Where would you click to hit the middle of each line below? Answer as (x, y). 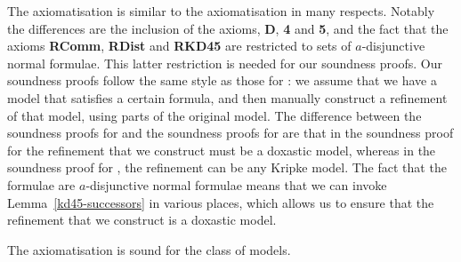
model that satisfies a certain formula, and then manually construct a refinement (227, 97)
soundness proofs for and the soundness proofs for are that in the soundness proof (230, 133)
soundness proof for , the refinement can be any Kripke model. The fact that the (227, 167)
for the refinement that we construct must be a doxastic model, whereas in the (222, 150)
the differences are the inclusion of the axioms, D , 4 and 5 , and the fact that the (228, 28)
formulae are (41, 184)
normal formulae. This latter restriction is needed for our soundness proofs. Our (225, 63)
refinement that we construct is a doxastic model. (142, 220)
